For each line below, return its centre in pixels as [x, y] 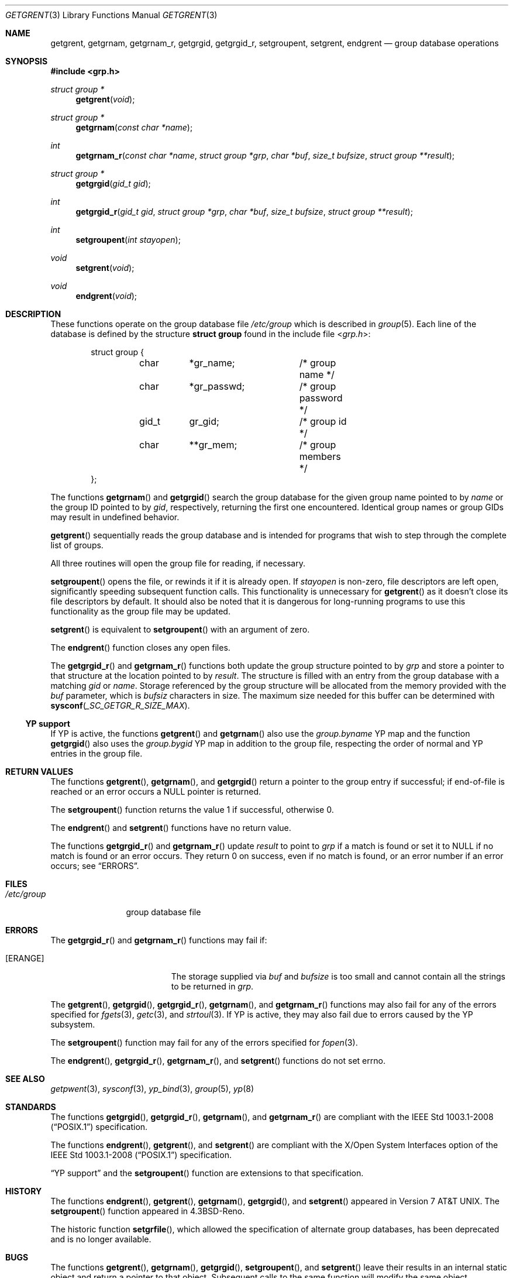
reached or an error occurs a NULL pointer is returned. [156, 791]
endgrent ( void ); [106, 296]
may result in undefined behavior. [115, 517]
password [321, 398]
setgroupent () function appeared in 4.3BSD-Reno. [148, 1211]
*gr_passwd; [217, 386]
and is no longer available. [101, 1239]
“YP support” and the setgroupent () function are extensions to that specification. [207, 1173]
